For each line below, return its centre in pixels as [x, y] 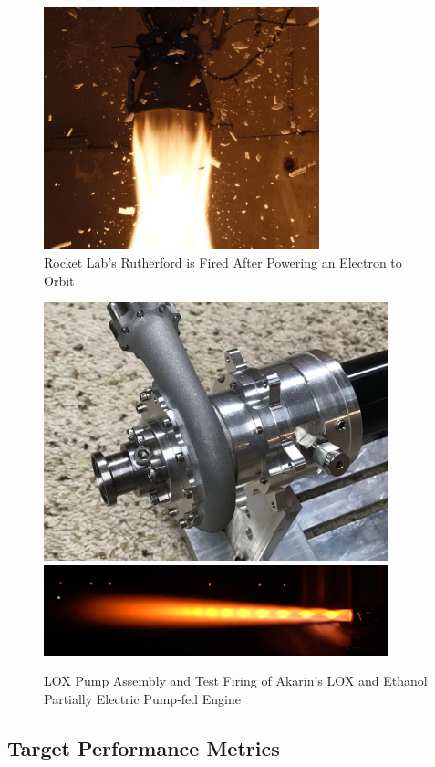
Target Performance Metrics [144, 747]
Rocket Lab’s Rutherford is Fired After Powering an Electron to [223, 263]
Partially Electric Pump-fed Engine [142, 698]
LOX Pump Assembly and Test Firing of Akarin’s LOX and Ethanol [236, 681]
